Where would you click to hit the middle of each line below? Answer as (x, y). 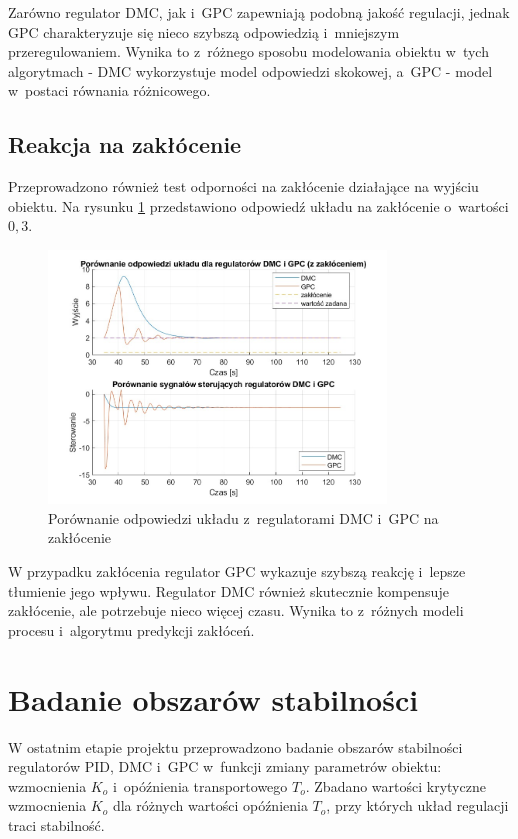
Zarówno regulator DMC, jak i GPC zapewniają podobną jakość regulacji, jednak (259, 12)
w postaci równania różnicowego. (109, 90)
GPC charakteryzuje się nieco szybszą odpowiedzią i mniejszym (204, 31)
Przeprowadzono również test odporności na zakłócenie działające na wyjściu (243, 186)
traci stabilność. (56, 824)
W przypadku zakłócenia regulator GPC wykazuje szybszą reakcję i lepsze (237, 571)
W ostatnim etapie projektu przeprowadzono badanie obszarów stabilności (235, 746)
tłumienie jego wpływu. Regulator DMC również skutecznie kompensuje (228, 590)
